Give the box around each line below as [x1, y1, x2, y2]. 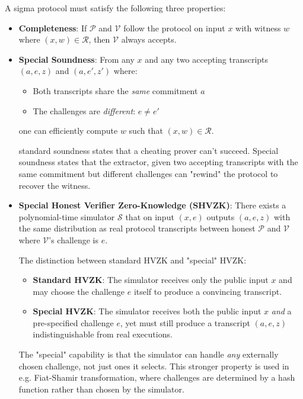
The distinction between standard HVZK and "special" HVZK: [18, 253, 247, 266]
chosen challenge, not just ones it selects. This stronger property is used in [18, 359, 289, 372]
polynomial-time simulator [18, 210, 115, 223]
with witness [235, 21, 281, 34]
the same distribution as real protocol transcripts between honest [18, 222, 256, 234]
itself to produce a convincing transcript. [133, 285, 282, 297]
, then [88, 33, 110, 46]
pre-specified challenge [33, 316, 114, 329]
